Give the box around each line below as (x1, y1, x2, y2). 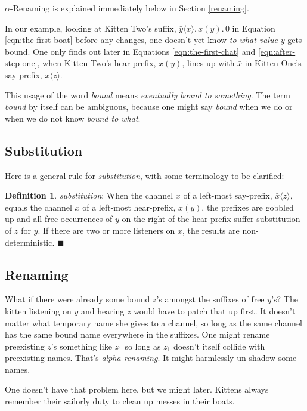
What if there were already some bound (5, 293, 150, 305)
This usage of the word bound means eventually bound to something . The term (5, 88, 290, 101)
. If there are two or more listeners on (38, 224, 175, 236)
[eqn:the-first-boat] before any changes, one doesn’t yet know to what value (5, 33, 278, 46)
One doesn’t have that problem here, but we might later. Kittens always (5, 383, 269, 395)
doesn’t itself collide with (173, 339, 265, 352)
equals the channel (5, 200, 72, 213)
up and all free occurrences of (5, 212, 113, 225)
